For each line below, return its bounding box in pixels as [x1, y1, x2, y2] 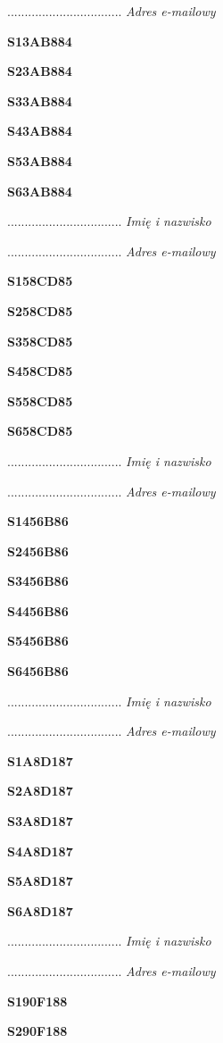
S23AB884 [7, 62, 72, 80]
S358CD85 [7, 331, 73, 350]
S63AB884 [7, 181, 72, 200]
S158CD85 [7, 271, 73, 290]
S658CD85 [7, 421, 73, 440]
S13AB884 [7, 31, 72, 50]
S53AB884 [7, 151, 72, 170]
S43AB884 [7, 121, 72, 140]
